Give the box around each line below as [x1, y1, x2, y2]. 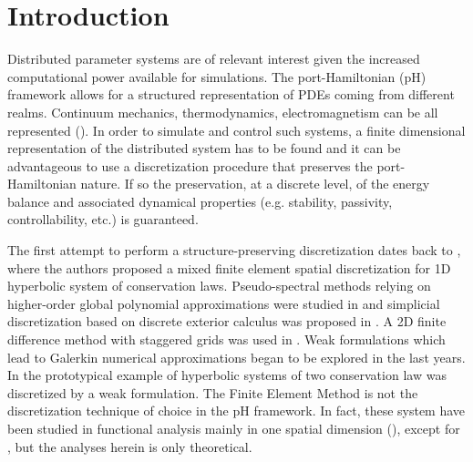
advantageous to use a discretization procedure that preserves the [7, 156, 373, 175]
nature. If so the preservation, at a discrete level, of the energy [80, 174, 430, 193]
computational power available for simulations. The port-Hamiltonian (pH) [7, 67, 427, 86]
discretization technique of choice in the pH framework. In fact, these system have [7, 401, 466, 420]
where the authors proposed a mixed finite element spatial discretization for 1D [7, 258, 451, 277]
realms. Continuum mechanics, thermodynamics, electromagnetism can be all [7, 102, 438, 121]
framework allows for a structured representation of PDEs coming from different [7, 85, 455, 104]
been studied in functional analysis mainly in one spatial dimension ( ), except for [7, 419, 460, 437]
